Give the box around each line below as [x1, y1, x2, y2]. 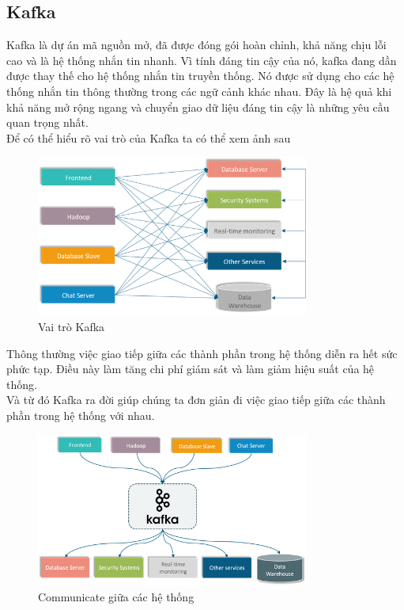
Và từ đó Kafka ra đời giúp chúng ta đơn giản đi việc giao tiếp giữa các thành [6, 391, 386, 408]
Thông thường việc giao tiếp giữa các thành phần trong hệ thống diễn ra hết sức [6, 345, 398, 361]
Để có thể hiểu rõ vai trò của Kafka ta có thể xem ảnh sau [6, 129, 291, 146]
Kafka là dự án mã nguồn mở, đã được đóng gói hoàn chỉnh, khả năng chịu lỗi [6, 36, 387, 53]
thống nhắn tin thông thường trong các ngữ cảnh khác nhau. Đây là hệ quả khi [6, 82, 392, 99]
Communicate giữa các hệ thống [38, 588, 194, 604]
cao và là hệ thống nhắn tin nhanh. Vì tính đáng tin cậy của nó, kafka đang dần [6, 51, 397, 68]
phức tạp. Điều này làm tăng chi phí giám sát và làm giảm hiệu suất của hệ [6, 360, 375, 377]
